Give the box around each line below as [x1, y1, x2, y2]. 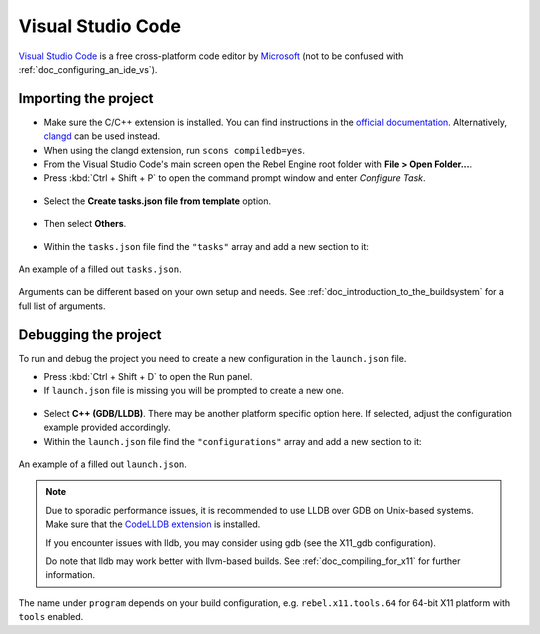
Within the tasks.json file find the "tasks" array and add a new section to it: [43, 240, 370, 252]
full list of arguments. [18, 300, 106, 312]
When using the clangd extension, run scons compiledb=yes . [43, 144, 305, 156]
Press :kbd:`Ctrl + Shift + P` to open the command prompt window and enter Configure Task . [43, 172, 426, 184]
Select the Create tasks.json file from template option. [43, 195, 272, 207]
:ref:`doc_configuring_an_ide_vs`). [18, 63, 158, 75]
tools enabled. [18, 611, 84, 623]
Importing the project [18, 90, 154, 107]
